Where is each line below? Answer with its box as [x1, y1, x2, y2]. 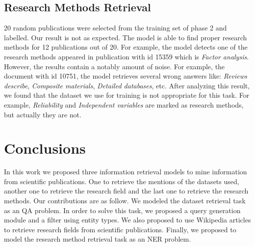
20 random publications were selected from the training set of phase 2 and [4, 23, 227, 33]
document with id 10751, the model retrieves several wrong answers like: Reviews [4, 71, 247, 81]
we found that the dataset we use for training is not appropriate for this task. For [4, 90, 250, 100]
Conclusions [4, 138, 86, 158]
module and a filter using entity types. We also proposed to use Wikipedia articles [4, 215, 251, 225]
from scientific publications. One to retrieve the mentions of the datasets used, [4, 176, 239, 186]
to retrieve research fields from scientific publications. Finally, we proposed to [4, 224, 236, 234]
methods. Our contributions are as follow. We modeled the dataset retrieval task [4, 195, 246, 206]
